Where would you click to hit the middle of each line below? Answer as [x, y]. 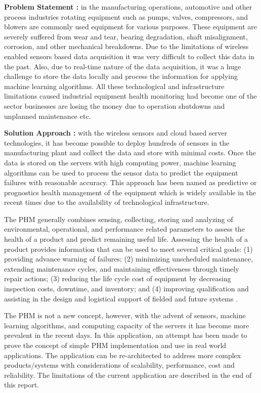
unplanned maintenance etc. [48, 116]
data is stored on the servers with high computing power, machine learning [120, 162]
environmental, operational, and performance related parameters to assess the [124, 229]
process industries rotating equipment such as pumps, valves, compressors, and [126, 16]
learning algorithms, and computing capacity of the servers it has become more [127, 325]
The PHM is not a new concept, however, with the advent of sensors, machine [125, 315]
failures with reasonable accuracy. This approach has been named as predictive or [130, 182]
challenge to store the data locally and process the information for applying [121, 76]
